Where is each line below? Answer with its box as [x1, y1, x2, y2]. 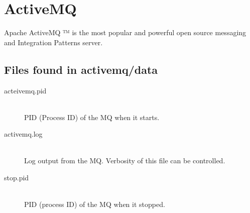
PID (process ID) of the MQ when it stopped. [24, 199, 165, 209]
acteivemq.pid [4, 85, 47, 95]
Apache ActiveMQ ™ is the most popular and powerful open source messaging [4, 27, 246, 38]
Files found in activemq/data [4, 61, 158, 77]
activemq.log [4, 129, 43, 139]
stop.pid [4, 172, 29, 183]
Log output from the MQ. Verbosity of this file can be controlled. [24, 155, 225, 166]
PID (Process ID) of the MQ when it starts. [24, 112, 160, 122]
